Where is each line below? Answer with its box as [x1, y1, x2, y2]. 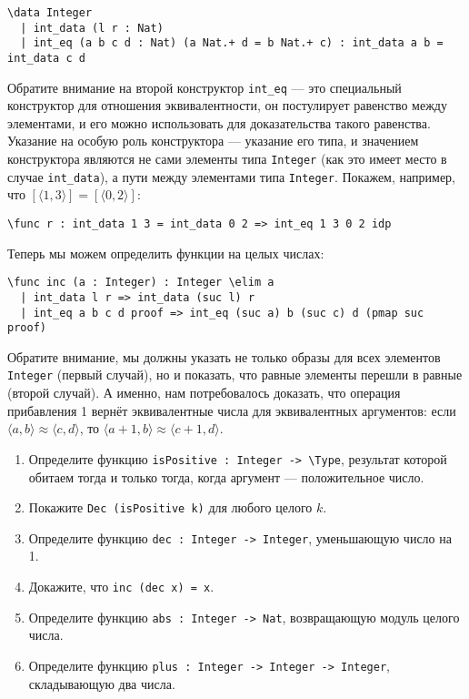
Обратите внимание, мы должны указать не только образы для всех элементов [7, 347, 441, 366]
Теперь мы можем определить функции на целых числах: [7, 243, 324, 262]
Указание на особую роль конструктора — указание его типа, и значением [7, 131, 419, 150]
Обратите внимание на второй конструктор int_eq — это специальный [7, 77, 402, 96]
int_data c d [7, 51, 85, 65]
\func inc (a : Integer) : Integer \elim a [7, 276, 274, 289]
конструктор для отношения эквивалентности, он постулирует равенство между [7, 96, 447, 115]
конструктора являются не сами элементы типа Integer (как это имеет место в [7, 149, 447, 168]
